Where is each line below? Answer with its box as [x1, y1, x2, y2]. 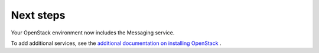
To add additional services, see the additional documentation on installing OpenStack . [11, 40, 222, 47]
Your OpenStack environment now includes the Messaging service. [11, 29, 175, 36]
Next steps [11, 9, 66, 22]
